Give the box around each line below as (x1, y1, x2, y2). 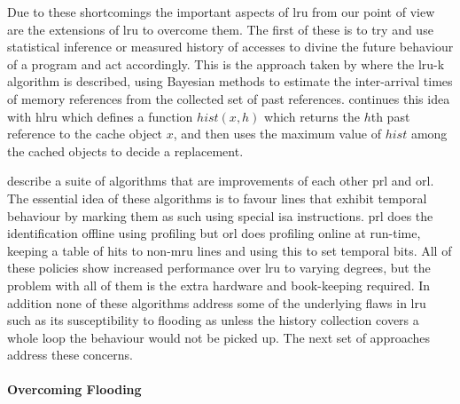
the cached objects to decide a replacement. (7, 141, 244, 160)
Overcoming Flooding (7, 380, 142, 399)
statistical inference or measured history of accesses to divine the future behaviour (7, 37, 454, 56)
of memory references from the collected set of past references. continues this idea (7, 89, 450, 107)
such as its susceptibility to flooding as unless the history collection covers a (7, 311, 419, 329)
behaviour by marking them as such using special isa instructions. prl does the (7, 206, 433, 225)
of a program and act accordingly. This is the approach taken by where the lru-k (7, 54, 445, 73)
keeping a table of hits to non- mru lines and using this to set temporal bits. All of (7, 241, 452, 259)
